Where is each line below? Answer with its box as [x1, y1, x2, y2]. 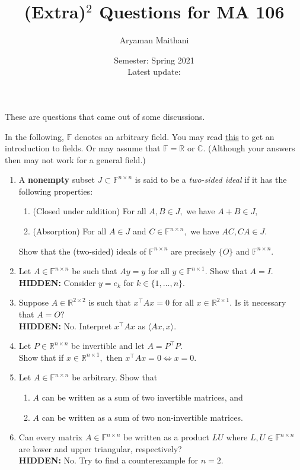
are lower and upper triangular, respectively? [18, 442, 182, 455]
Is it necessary [234, 296, 286, 309]
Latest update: [127, 65, 181, 78]
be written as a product [123, 431, 210, 443]
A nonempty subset [18, 173, 95, 186]
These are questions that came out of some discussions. [5, 110, 205, 122]
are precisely [171, 244, 216, 257]
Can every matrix [18, 431, 83, 443]
